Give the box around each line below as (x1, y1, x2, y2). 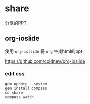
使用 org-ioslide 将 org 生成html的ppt (5, 48, 83, 54)
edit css (5, 70, 25, 77)
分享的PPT (5, 20, 27, 26)
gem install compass (5, 86, 48, 91)
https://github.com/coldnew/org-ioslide (5, 58, 85, 64)
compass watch (5, 95, 34, 100)
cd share (5, 90, 23, 95)
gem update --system (5, 82, 48, 87)
